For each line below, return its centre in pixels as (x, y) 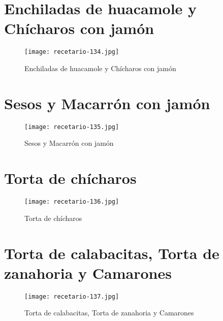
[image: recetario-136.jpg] (72, 202)
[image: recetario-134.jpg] (72, 52)
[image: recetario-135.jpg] (72, 127)
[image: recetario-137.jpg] (72, 296)
